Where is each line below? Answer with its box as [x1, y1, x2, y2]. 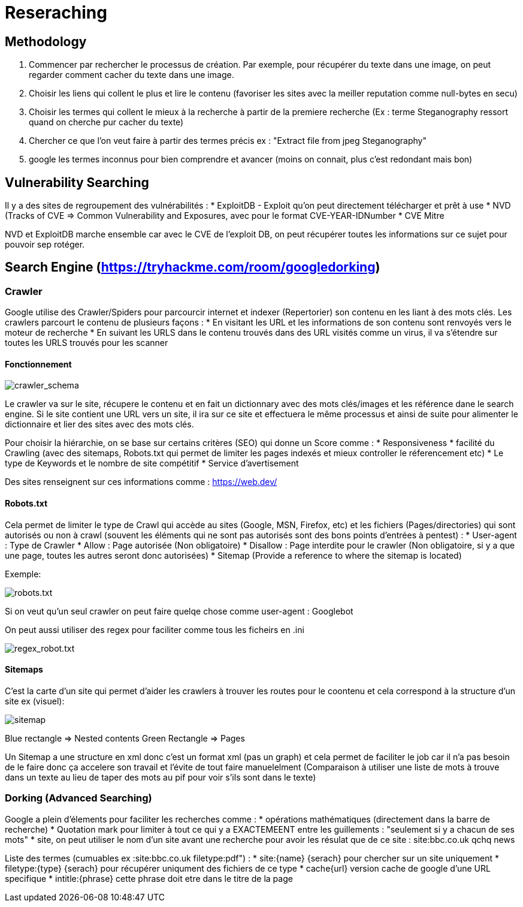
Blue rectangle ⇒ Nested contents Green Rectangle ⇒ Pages [5, 733, 245, 743]
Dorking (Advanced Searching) [5, 792, 152, 804]
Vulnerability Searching [5, 174, 149, 190]
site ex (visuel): [5, 695, 65, 706]
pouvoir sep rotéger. [5, 239, 85, 250]
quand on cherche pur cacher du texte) [29, 117, 184, 128]
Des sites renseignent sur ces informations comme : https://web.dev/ [5, 477, 277, 487]
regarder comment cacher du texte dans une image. [29, 70, 234, 80]
